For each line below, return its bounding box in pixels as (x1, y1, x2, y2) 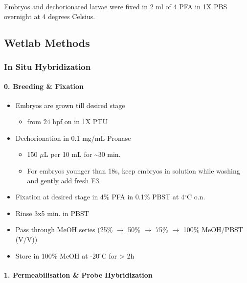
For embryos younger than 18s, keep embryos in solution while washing (27, 165, 240, 175)
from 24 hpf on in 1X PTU (27, 116, 108, 127)
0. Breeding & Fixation (4, 81, 84, 91)
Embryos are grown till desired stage (15, 100, 125, 110)
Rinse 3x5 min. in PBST (15, 208, 89, 218)
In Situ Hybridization (4, 60, 91, 72)
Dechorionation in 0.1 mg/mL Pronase (15, 132, 131, 143)
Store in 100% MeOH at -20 (15, 250, 99, 261)
